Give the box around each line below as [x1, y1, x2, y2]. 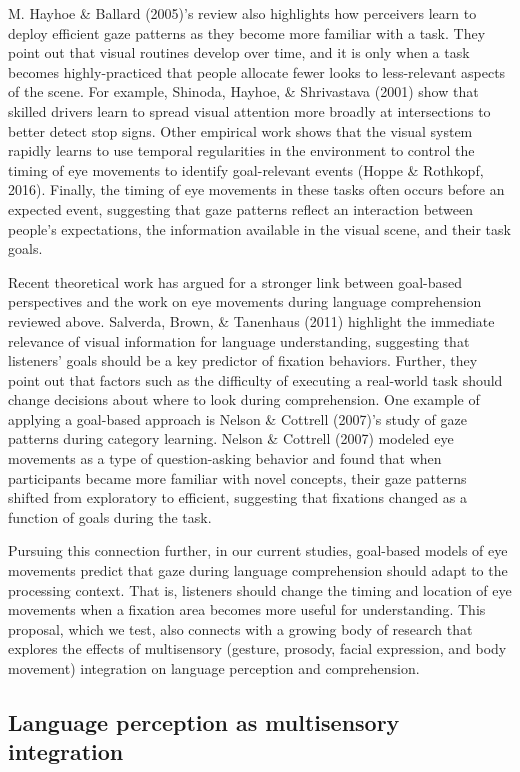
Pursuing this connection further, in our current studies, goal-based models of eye [8, 540, 508, 561]
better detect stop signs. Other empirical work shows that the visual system [8, 120, 473, 141]
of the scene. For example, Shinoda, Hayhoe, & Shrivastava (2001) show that [8, 81, 479, 102]
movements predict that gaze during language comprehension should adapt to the [8, 560, 508, 581]
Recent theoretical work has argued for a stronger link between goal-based [8, 271, 463, 292]
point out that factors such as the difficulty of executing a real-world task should [8, 369, 503, 390]
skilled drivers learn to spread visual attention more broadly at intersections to [8, 100, 491, 121]
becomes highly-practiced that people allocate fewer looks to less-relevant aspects [8, 61, 506, 82]
